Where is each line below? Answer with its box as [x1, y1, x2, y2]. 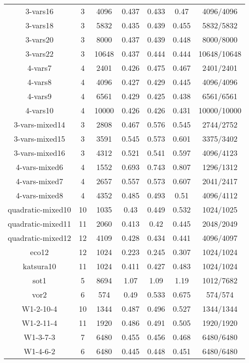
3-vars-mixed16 [14, 147, 65, 158]
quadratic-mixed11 [8, 218, 71, 229]
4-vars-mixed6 [16, 161, 63, 172]
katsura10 [22, 260, 56, 272]
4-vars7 [27, 62, 52, 73]
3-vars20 [25, 34, 54, 45]
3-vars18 [25, 20, 54, 31]
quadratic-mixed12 [8, 232, 71, 243]
